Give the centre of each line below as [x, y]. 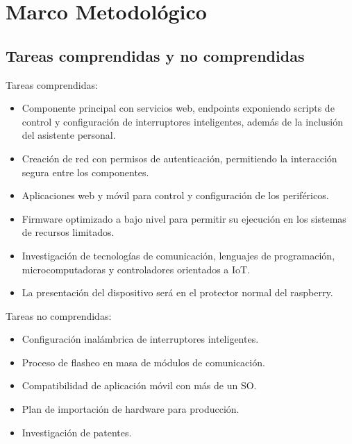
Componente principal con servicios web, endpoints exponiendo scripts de [178, 108]
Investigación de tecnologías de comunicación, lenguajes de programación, [178, 255]
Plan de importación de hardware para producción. [131, 409]
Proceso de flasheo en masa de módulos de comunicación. [143, 362]
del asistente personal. [69, 135]
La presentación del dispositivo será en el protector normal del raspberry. [177, 292]
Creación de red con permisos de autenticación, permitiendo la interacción [179, 158]
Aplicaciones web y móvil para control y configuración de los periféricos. [175, 195]
